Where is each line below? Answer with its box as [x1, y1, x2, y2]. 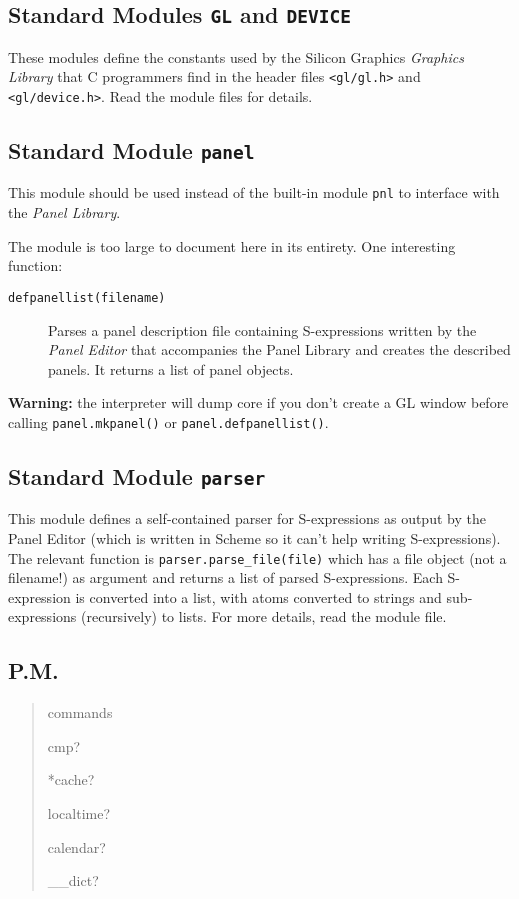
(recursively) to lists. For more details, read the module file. [80, 606, 447, 627]
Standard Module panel [8, 135, 255, 166]
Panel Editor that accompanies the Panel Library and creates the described [48, 339, 511, 360]
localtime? [47, 802, 111, 823]
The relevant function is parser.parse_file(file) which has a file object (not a [8, 547, 507, 568]
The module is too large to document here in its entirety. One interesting [8, 235, 456, 256]
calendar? [47, 836, 106, 857]
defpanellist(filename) [8, 290, 166, 305]
